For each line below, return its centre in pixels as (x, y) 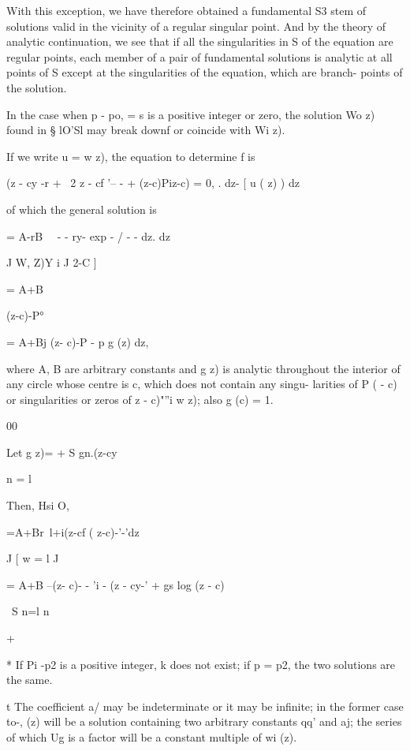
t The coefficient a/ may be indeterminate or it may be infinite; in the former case (205, 706)
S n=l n (30, 611)
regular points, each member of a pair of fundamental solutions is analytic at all (199, 56)
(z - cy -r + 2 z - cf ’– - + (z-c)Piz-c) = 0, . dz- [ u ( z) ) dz (153, 183)
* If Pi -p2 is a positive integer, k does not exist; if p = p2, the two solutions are (201, 664)
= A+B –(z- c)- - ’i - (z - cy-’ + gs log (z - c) (116, 584)
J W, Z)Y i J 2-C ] (52, 262)
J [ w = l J (33, 558)
